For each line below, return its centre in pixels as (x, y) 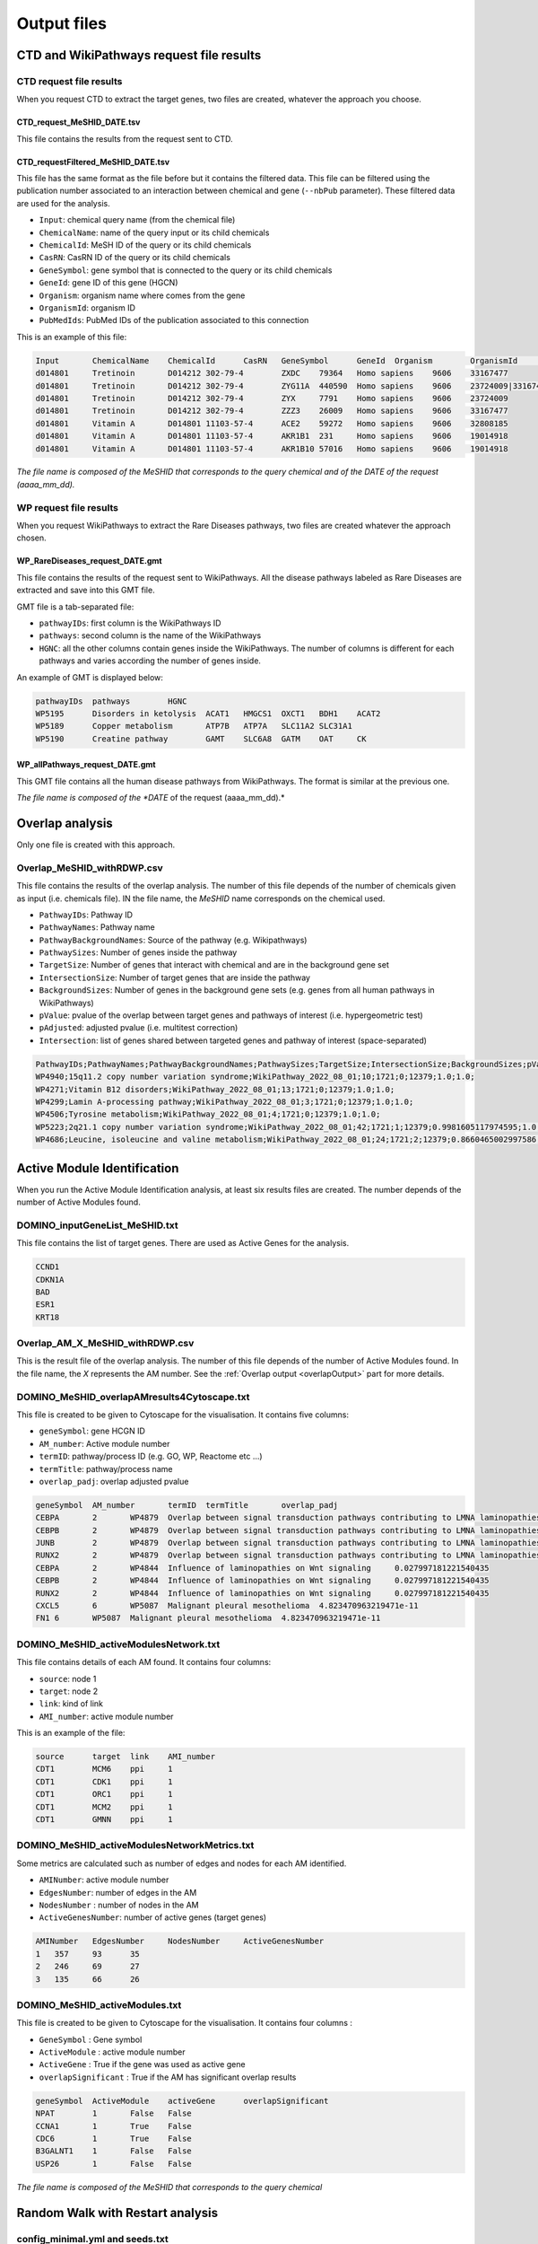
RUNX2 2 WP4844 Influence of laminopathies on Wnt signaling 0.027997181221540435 (262, 1593)
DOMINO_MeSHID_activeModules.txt (99, 2004)
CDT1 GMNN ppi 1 (104, 1819)
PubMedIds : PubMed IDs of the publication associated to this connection (174, 320)
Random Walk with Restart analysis (117, 2213)
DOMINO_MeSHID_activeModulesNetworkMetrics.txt (135, 1845)
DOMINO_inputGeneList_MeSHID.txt (97, 1225)
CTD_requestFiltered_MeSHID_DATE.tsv (93, 162)
